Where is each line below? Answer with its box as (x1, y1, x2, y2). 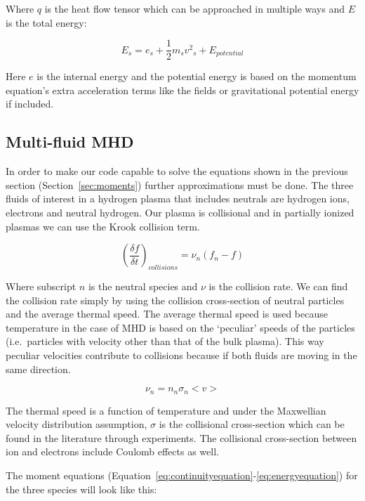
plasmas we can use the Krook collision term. (6, 219, 200, 233)
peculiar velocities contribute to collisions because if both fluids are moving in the (6, 347, 357, 362)
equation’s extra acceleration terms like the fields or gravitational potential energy (6, 82, 359, 97)
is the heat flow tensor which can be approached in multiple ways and (44, 1, 345, 15)
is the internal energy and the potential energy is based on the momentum (36, 69, 357, 84)
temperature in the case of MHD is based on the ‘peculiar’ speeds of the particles (6, 320, 355, 334)
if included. (6, 96, 54, 111)
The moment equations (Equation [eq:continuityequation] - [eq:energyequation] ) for (6, 467, 358, 482)
